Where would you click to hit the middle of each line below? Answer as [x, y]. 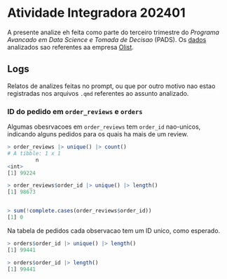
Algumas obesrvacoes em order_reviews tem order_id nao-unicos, [104, 127]
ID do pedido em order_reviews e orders [75, 111]
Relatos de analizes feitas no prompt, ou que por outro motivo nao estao [111, 86]
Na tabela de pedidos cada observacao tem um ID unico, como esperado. [114, 230]
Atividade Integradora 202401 [96, 13]
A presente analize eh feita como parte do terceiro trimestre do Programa [113, 32]
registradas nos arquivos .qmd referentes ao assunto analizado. [98, 93]
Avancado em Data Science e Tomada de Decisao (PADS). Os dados [107, 39]
